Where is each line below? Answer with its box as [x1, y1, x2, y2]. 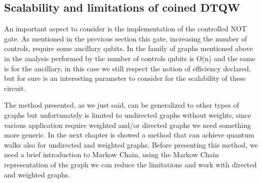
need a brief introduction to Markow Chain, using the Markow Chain [4, 149, 219, 160]
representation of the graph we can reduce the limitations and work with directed [4, 159, 257, 169]
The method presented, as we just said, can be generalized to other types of [4, 100, 239, 110]
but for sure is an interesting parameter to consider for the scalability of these [4, 73, 246, 83]
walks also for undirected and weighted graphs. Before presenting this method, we [4, 139, 258, 150]
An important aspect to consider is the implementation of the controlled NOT [4, 23, 247, 34]
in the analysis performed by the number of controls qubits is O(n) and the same [4, 53, 255, 63]
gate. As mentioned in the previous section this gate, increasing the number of [4, 33, 247, 43]
